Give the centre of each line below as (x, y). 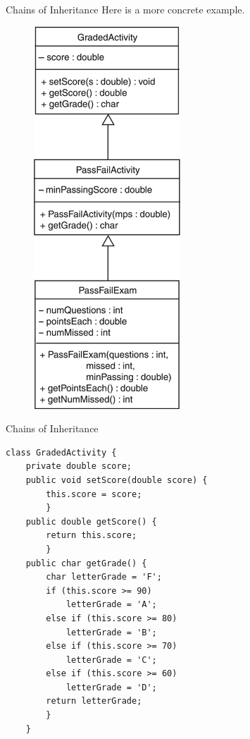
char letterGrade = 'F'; (104, 577)
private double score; (79, 466)
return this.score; (92, 536)
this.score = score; (94, 494)
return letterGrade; (94, 701)
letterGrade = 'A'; (111, 605)
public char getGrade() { (86, 563)
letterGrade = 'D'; (111, 687)
